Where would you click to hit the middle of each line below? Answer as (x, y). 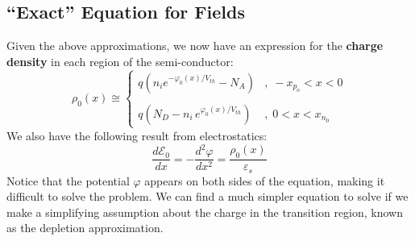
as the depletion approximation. (85, 228)
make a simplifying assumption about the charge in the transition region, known (205, 212)
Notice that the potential (68, 180)
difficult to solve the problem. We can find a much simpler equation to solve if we (207, 196)
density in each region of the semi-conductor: (120, 61)
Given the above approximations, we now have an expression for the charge (195, 46)
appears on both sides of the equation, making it (265, 180)
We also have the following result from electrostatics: (137, 135)
